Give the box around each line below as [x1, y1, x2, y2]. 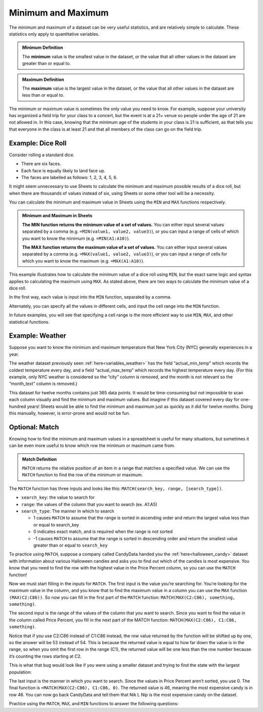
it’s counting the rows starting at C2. [9, 653, 82, 659]
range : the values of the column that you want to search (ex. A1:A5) [21, 501, 158, 507]
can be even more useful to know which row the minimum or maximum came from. [9, 443, 175, 448]
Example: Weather [9, 332, 67, 340]
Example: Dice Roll [9, 139, 67, 147]
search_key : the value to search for [21, 494, 95, 500]
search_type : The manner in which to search [21, 508, 114, 514]
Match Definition [22, 456, 57, 462]
